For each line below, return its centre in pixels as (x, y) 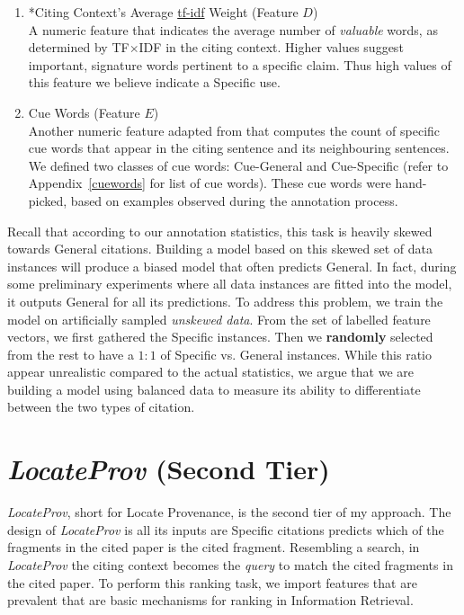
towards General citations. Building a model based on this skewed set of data (220, 249)
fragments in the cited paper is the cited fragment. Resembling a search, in (214, 547)
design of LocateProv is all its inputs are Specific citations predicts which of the (226, 529)
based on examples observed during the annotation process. (234, 200)
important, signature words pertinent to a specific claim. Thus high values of (240, 64)
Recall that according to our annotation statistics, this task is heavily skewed (220, 231)
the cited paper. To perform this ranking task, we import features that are (212, 582)
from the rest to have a (71, 354)
